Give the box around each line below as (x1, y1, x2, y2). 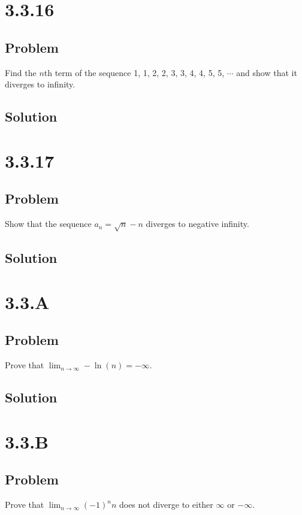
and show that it (236, 66, 297, 78)
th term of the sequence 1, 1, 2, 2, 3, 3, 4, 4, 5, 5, (44, 66, 225, 78)
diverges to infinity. (5, 78, 75, 90)
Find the (5, 66, 37, 78)
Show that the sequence (5, 217, 92, 230)
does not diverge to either (119, 498, 213, 511)
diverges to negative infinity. (146, 217, 249, 230)
